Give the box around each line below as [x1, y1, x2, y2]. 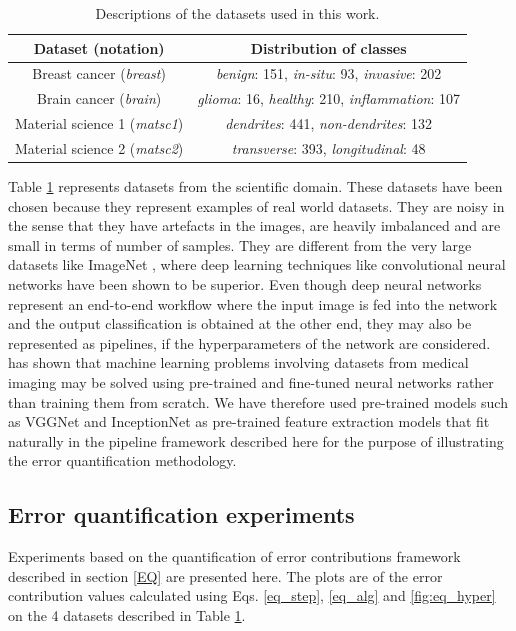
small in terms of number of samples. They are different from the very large [8, 234, 472, 255]
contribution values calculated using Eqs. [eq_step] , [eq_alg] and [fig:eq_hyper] [8, 585, 496, 606]
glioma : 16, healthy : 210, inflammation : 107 [197, 88, 460, 109]
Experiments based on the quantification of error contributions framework [8, 546, 461, 567]
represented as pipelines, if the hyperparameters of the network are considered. [8, 332, 491, 353]
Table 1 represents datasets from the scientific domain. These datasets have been [8, 176, 503, 197]
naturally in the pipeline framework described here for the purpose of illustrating [8, 430, 504, 451]
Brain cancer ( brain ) [37, 88, 162, 109]
